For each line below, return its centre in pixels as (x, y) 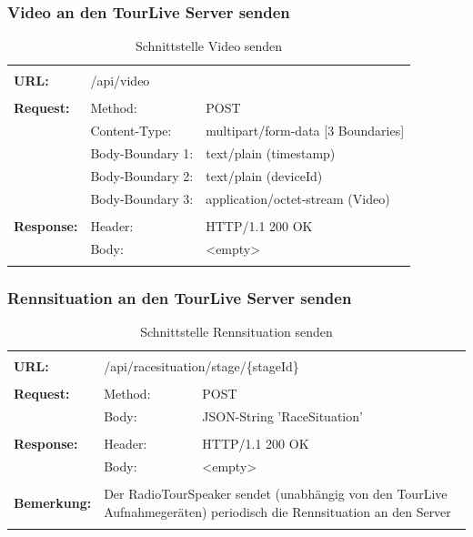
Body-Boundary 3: (142, 198)
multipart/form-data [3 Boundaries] (305, 131)
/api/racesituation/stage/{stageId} (201, 366)
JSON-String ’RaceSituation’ (282, 416)
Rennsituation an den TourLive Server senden (180, 297)
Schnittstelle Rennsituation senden (236, 332)
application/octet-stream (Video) (298, 198)
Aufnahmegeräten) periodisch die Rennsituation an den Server (277, 511)
